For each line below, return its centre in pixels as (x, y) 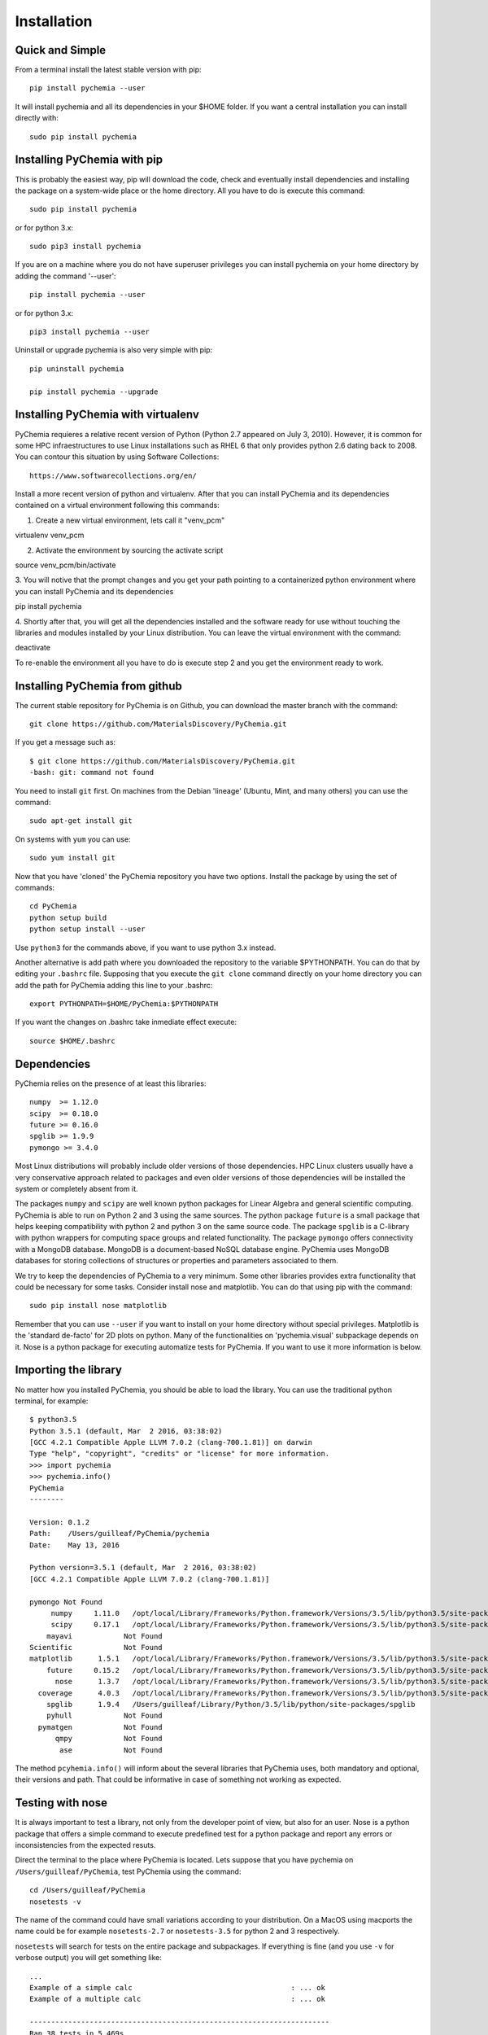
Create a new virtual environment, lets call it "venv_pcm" (130, 520)
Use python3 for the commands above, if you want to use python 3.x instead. (146, 947)
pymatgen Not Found (100, 1727)
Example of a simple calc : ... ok (177, 1987)
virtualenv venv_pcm (50, 535)
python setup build (68, 917)
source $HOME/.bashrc (72, 1041)
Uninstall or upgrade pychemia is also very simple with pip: (114, 350)
